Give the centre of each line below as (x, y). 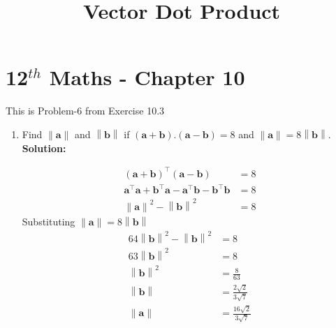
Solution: (44, 148)
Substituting (49, 221)
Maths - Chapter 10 (147, 77)
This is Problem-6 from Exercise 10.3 (85, 111)
